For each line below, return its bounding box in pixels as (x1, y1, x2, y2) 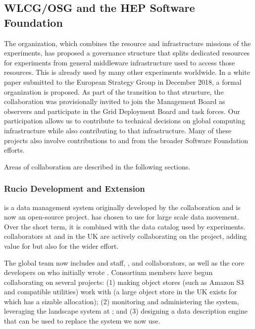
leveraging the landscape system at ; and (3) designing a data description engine (4, 306, 248, 316)
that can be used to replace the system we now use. (4, 316, 160, 326)
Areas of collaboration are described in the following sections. (4, 161, 191, 171)
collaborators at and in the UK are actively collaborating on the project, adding (4, 231, 247, 241)
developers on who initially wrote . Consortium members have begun (4, 267, 213, 277)
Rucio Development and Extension (4, 182, 145, 195)
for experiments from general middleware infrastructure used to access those (4, 57, 235, 67)
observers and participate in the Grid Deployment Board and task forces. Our (4, 106, 240, 116)
